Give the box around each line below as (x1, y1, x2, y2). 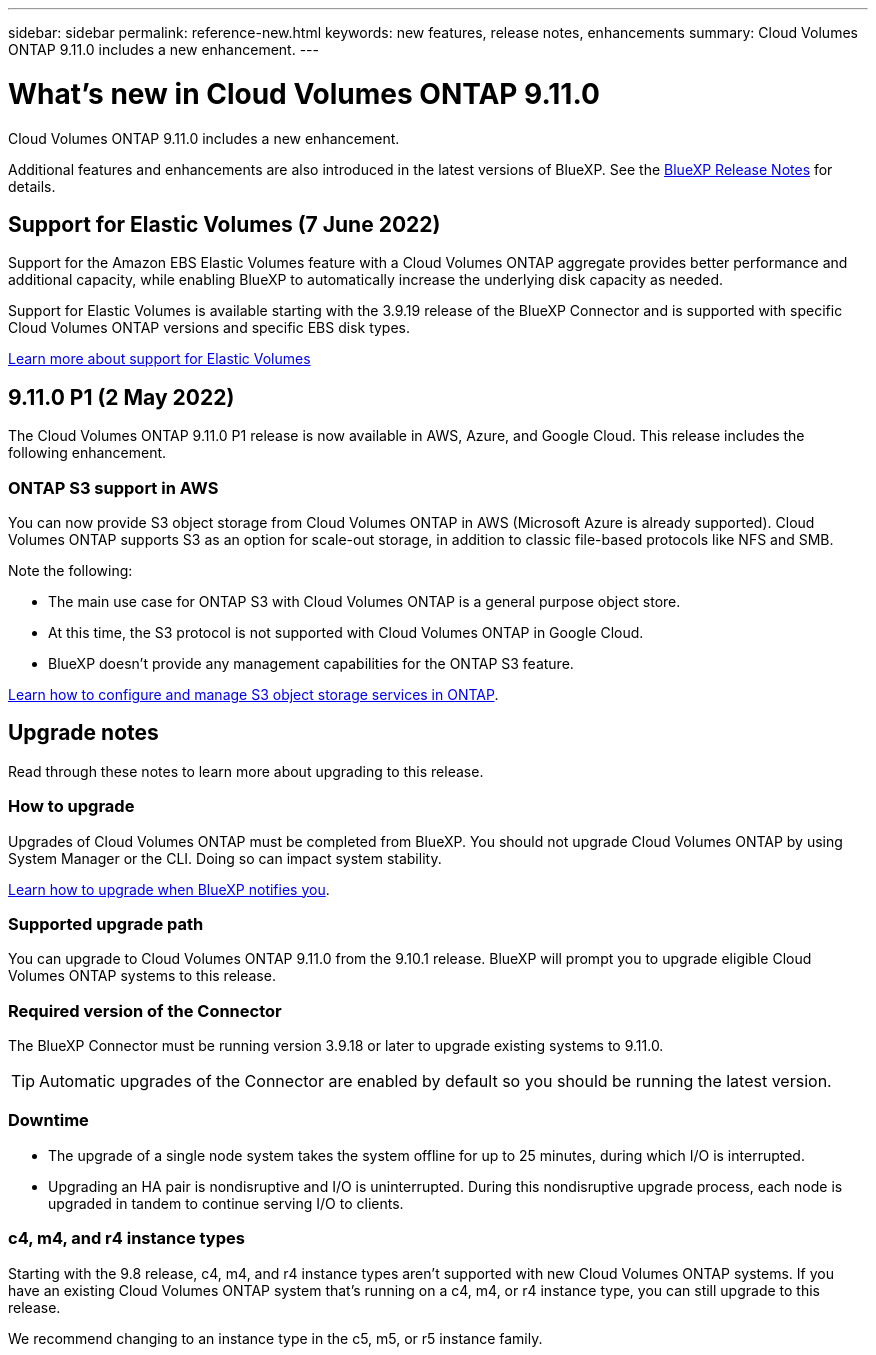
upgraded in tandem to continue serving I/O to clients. (48, 1194, 404, 1212)
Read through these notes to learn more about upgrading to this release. (8, 762, 484, 780)
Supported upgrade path (8, 913, 204, 934)
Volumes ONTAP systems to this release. (8, 967, 276, 985)
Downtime (8, 1110, 89, 1131)
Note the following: (8, 561, 133, 579)
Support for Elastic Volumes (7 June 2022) (8, 211, 441, 237)
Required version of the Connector (8, 1000, 282, 1021)
